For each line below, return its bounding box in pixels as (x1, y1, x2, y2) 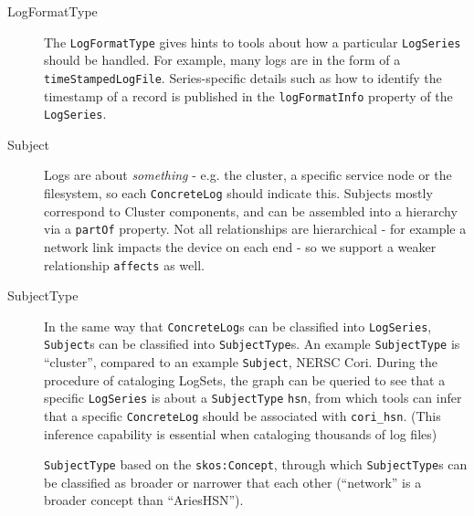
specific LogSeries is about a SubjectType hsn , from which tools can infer (44, 388, 462, 407)
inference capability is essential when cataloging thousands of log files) (44, 424, 437, 443)
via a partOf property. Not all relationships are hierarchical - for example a (44, 219, 467, 238)
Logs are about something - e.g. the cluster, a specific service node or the (44, 165, 452, 184)
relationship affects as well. (44, 255, 205, 274)
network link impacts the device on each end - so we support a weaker (44, 237, 437, 256)
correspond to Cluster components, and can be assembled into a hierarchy (44, 201, 458, 220)
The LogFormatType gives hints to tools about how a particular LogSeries (44, 32, 461, 51)
